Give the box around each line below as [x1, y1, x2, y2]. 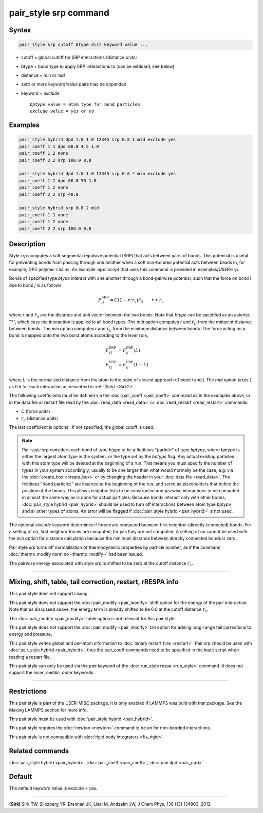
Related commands [9, 747, 69, 755]
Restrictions [9, 688, 47, 696]
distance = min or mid [21, 72, 65, 78]
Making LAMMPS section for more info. [9, 707, 88, 713]
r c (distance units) [21, 415, 58, 422]
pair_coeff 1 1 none [19, 212, 68, 217]
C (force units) [21, 408, 51, 415]
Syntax [9, 26, 31, 34]
